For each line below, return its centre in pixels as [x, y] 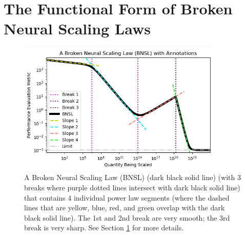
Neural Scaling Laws [77, 28]
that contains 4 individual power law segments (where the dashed [127, 197]
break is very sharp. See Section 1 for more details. [104, 228]
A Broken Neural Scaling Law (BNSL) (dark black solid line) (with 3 [132, 177]
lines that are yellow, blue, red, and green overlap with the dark [125, 208]
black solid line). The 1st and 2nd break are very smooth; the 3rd [127, 217]
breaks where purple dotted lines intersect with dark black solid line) [132, 188]
